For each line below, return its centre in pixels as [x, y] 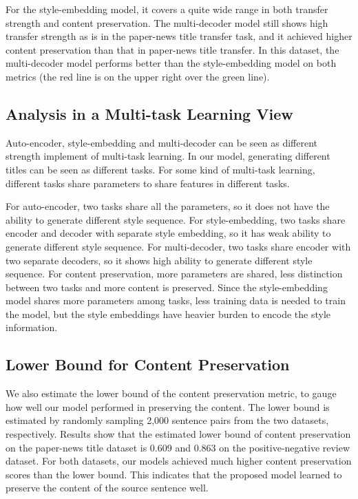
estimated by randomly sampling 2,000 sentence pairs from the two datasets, [167, 420]
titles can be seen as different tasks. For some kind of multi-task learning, [160, 169]
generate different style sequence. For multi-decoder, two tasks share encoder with [178, 246]
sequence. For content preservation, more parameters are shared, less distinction [174, 274]
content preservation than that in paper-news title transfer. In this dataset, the [172, 49]
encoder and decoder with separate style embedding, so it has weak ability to [168, 233]
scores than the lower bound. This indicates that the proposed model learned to [174, 474]
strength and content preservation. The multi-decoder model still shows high [167, 22]
